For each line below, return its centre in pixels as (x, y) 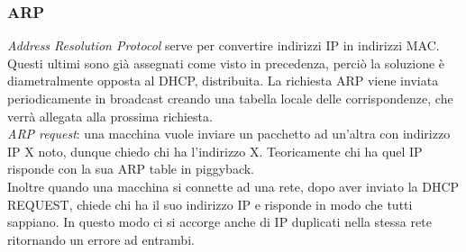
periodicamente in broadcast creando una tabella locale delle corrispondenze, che (230, 98)
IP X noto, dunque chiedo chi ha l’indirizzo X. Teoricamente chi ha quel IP (215, 151)
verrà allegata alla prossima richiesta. (110, 116)
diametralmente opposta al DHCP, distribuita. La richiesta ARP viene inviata (223, 81)
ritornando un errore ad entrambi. (101, 239)
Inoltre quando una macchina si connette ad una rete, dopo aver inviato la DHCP (233, 186)
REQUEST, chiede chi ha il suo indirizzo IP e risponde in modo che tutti (210, 204)
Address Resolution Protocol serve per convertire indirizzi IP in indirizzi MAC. (224, 45)
